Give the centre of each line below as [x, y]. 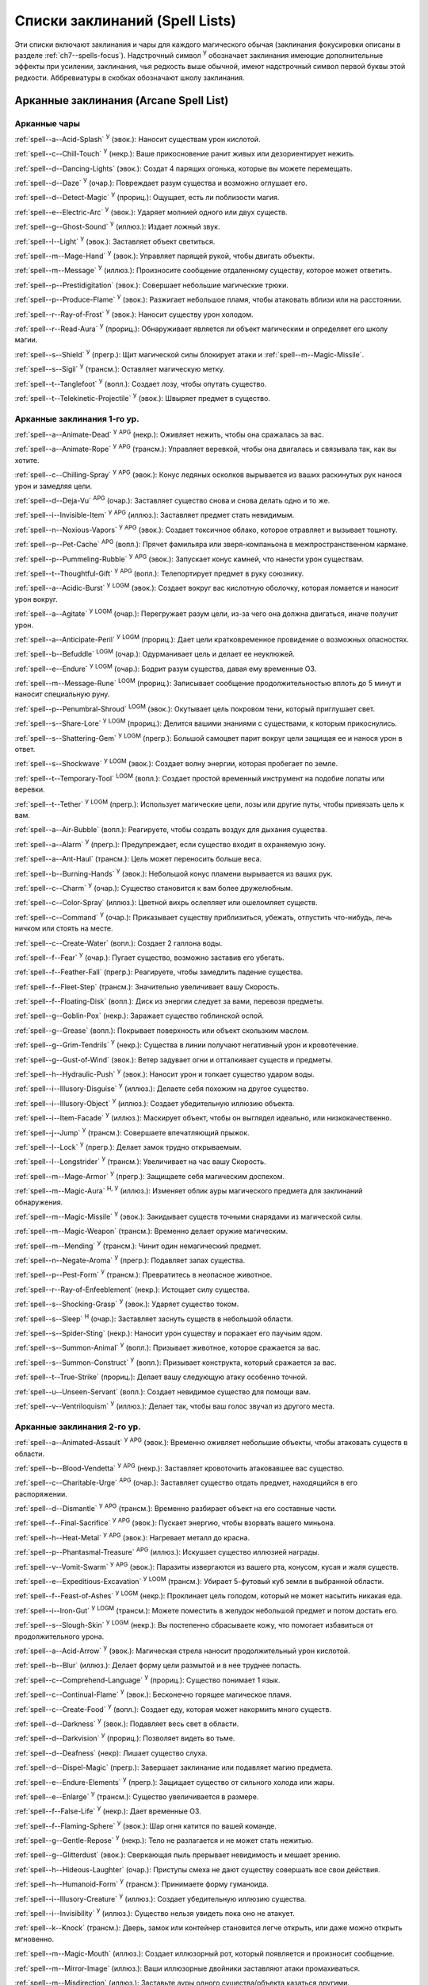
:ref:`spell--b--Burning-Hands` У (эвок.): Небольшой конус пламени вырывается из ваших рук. [174, 873]
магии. [26, 340]
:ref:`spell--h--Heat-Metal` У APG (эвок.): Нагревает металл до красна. [132, 1537]
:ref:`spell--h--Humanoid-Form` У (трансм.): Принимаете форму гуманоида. [142, 1883]
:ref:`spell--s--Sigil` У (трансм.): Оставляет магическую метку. [120, 368]
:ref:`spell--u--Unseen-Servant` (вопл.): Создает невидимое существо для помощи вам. [163, 1391]
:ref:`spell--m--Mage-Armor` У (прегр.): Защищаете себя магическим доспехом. [150, 1176]
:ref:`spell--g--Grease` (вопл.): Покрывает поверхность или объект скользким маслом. [162, 1030]
